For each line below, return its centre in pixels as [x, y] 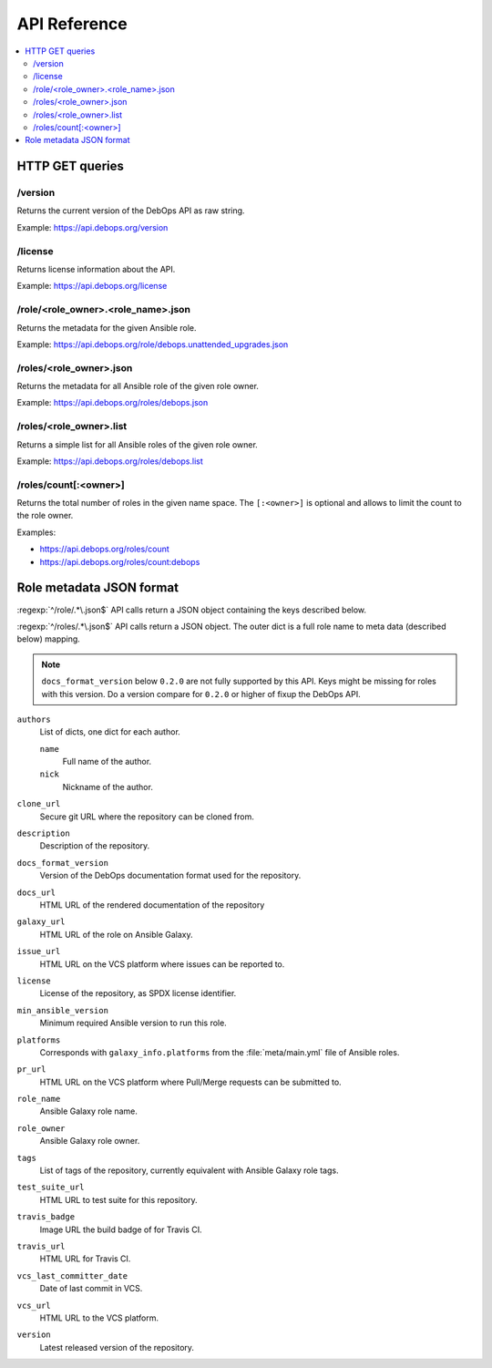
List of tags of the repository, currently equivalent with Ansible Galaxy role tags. [189, 1170]
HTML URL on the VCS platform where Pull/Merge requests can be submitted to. [190, 1082]
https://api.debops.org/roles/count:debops [120, 561]
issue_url [39, 951]
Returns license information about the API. [96, 269]
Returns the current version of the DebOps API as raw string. [131, 211]
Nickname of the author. [108, 787]
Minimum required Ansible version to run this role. [133, 1023]
